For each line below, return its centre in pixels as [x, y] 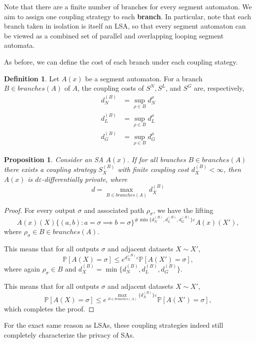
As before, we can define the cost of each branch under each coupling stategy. [121, 61]
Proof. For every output [40, 210]
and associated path [114, 210]
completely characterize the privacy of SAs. [69, 334]
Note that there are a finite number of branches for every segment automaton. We [128, 6]
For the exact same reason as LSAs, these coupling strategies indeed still [114, 325]
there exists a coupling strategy [50, 169]
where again [22, 268]
